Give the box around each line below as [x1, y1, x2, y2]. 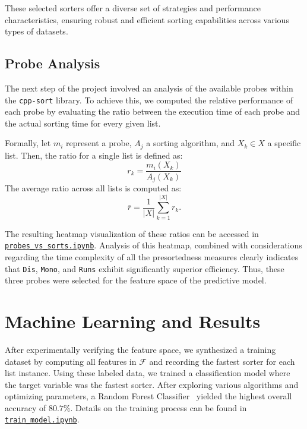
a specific [267, 137, 301, 149]
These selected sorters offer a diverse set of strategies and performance [5, 2, 261, 14]
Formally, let [5, 137, 51, 149]
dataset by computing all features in [5, 355, 137, 367]
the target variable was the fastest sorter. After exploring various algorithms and [5, 378, 299, 390]
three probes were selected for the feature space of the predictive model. [5, 274, 267, 286]
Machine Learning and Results [5, 308, 261, 333]
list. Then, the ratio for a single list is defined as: [5, 149, 183, 161]
